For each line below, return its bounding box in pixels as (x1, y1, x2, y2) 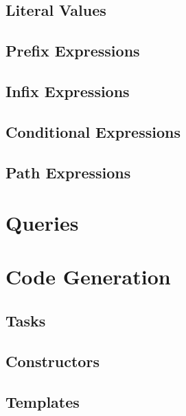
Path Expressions (5, 161, 131, 183)
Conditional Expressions (5, 121, 181, 142)
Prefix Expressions (5, 40, 140, 61)
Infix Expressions (5, 80, 130, 101)
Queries (5, 209, 79, 237)
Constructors (5, 350, 100, 371)
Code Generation (5, 262, 171, 291)
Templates (5, 391, 80, 412)
